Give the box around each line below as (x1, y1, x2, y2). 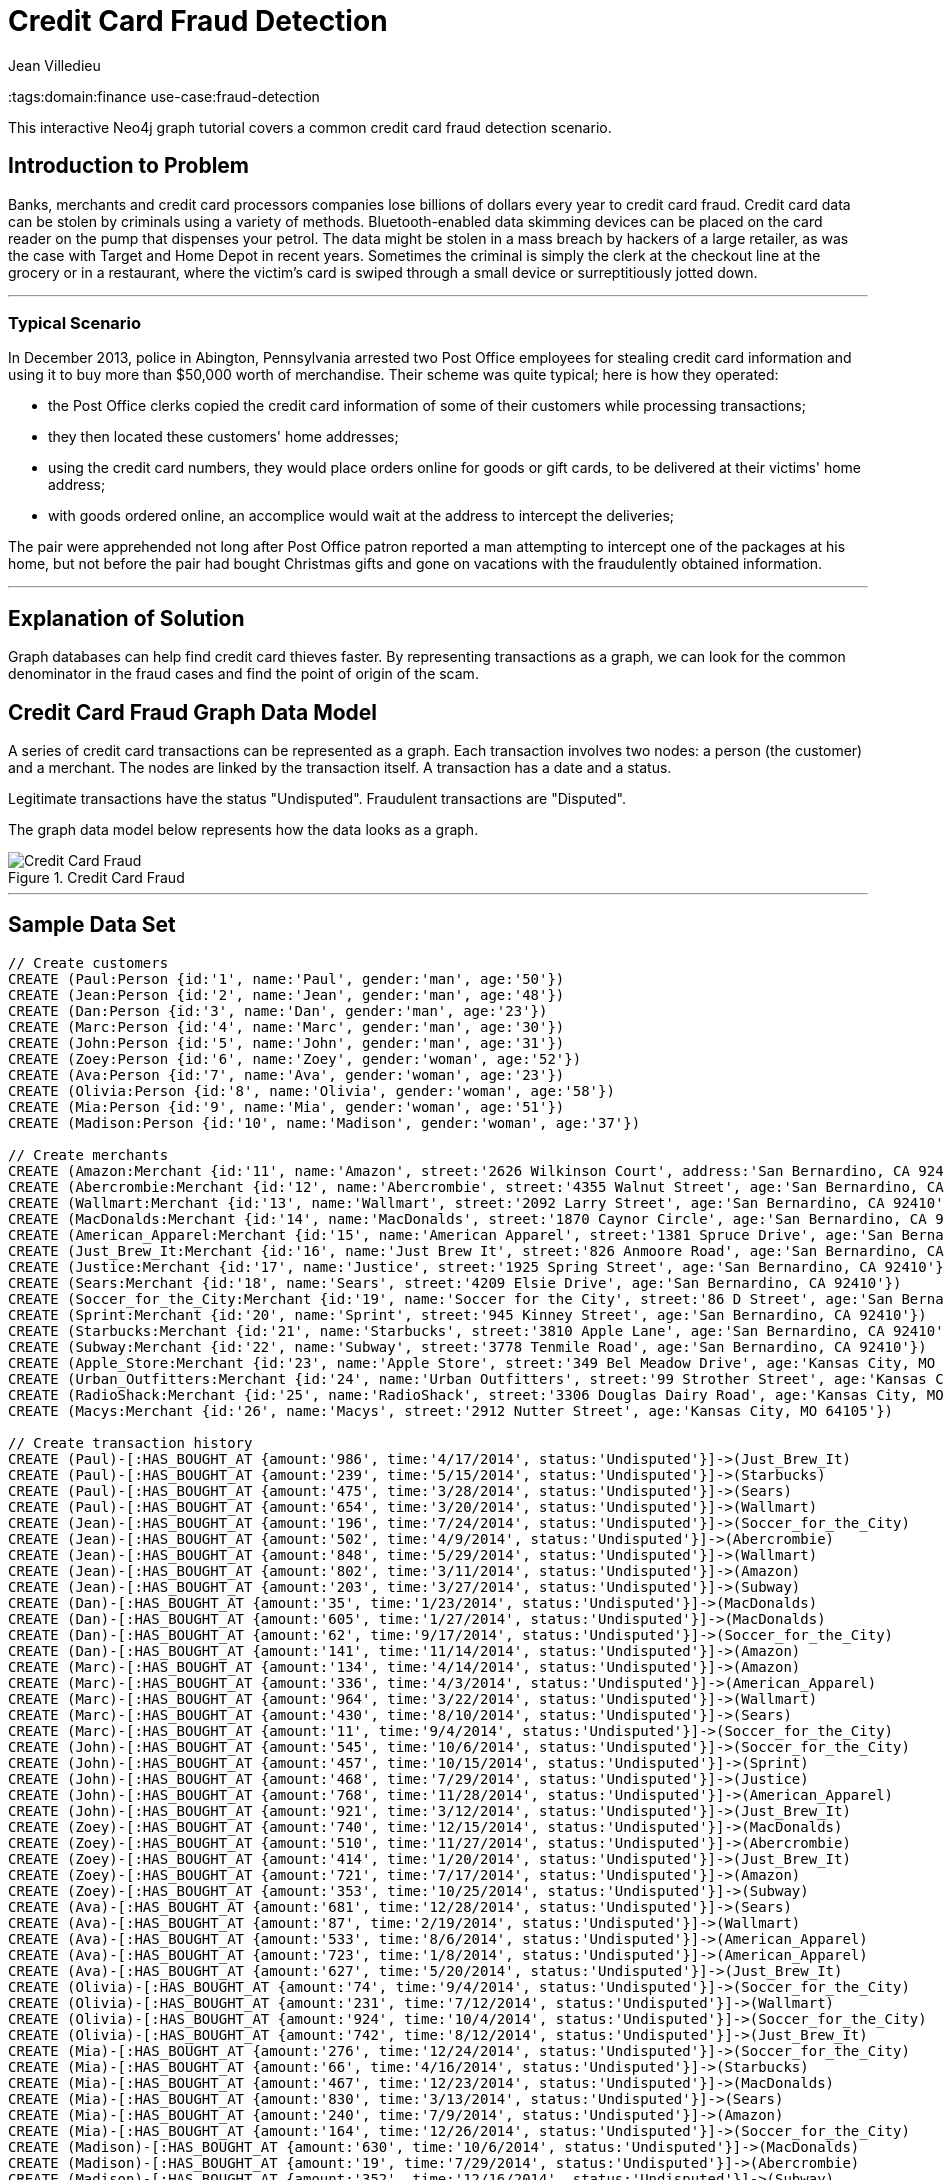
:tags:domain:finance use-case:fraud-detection (8, 87, 320, 105)
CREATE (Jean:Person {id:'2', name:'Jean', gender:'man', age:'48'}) (8, 986, 565, 1003)
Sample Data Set (8, 912, 176, 938)
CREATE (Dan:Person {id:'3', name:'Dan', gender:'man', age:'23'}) (8, 1002, 548, 1019)
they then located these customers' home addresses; (48, 428, 399, 446)
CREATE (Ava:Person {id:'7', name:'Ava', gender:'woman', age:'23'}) (8, 1066, 565, 1083)
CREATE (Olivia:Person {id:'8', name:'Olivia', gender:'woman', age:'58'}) (8, 1082, 615, 1099)
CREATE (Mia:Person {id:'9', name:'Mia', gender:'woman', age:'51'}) (8, 1098, 565, 1115)
